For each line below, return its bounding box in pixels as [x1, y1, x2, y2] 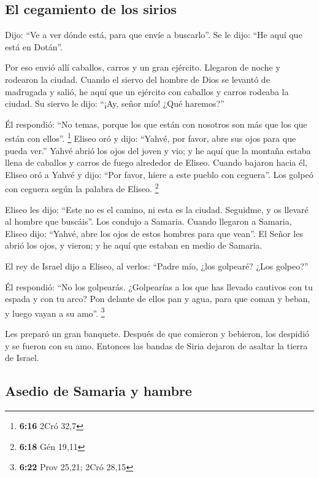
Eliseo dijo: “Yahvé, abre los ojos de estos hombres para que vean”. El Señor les [5, 227, 303, 239]
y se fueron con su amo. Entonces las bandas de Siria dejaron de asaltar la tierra [5, 339, 308, 352]
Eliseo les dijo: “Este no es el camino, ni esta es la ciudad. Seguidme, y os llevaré [5, 203, 309, 215]
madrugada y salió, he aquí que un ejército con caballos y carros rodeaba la [5, 85, 289, 98]
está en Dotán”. [5, 40, 63, 53]
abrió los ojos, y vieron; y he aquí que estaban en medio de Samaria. [5, 239, 263, 252]
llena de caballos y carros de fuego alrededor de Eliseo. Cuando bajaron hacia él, [5, 156, 307, 169]
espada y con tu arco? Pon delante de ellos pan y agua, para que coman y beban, [5, 292, 310, 305]
